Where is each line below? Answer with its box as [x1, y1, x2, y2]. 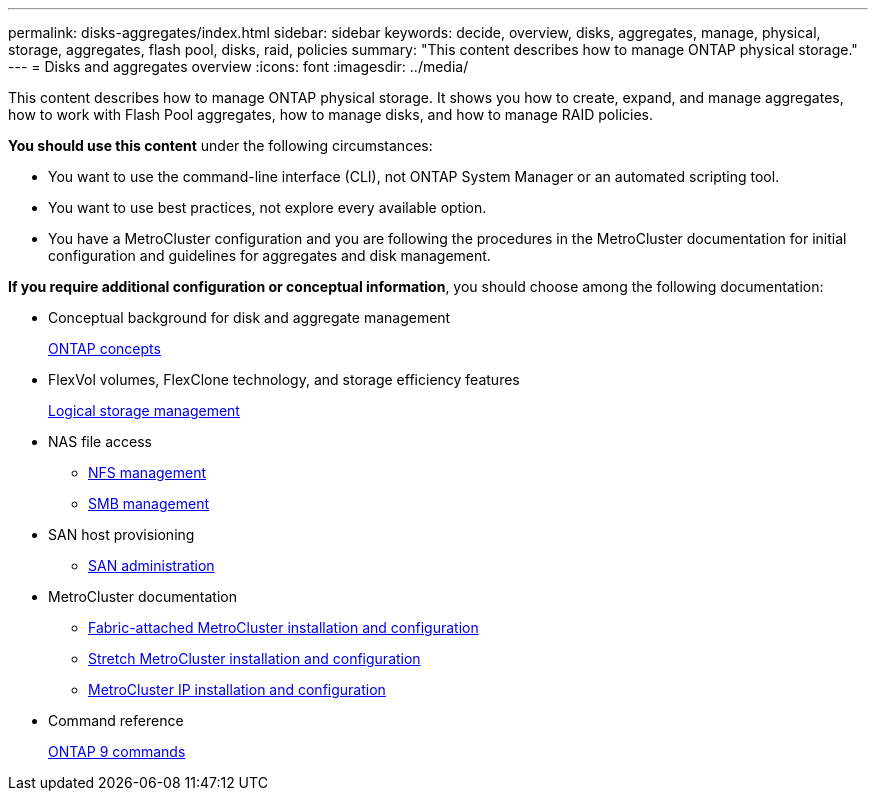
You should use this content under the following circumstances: [8, 137, 433, 154]
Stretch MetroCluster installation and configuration [88, 650, 421, 667]
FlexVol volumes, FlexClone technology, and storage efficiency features [48, 371, 520, 388]
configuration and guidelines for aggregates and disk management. [48, 247, 491, 264]
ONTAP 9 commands [48, 743, 186, 760]
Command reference [48, 712, 184, 729]
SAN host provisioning [48, 526, 195, 543]
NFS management [88, 464, 207, 481]
